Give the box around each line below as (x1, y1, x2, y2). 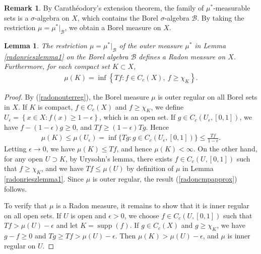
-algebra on (35, 12, 70, 23)
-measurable (213, 3, 250, 13)
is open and (71, 210, 106, 220)
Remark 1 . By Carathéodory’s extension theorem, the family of (4, 3, 204, 13)
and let (56, 220, 78, 230)
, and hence (116, 143, 152, 153)
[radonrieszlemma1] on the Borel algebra (4, 51, 128, 61)
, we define (151, 101, 184, 112)
